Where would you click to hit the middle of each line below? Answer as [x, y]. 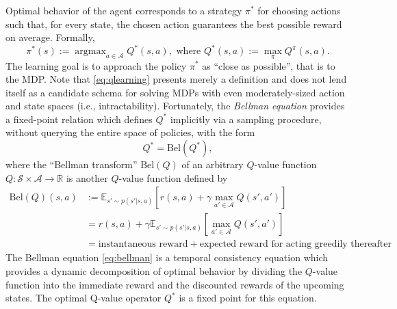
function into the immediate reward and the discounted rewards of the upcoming [175, 284]
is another [87, 177]
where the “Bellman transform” [72, 164]
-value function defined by [173, 177]
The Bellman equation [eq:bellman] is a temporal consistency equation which [167, 257]
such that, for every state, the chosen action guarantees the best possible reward [174, 24]
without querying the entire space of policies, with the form [130, 132]
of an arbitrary [213, 164]
